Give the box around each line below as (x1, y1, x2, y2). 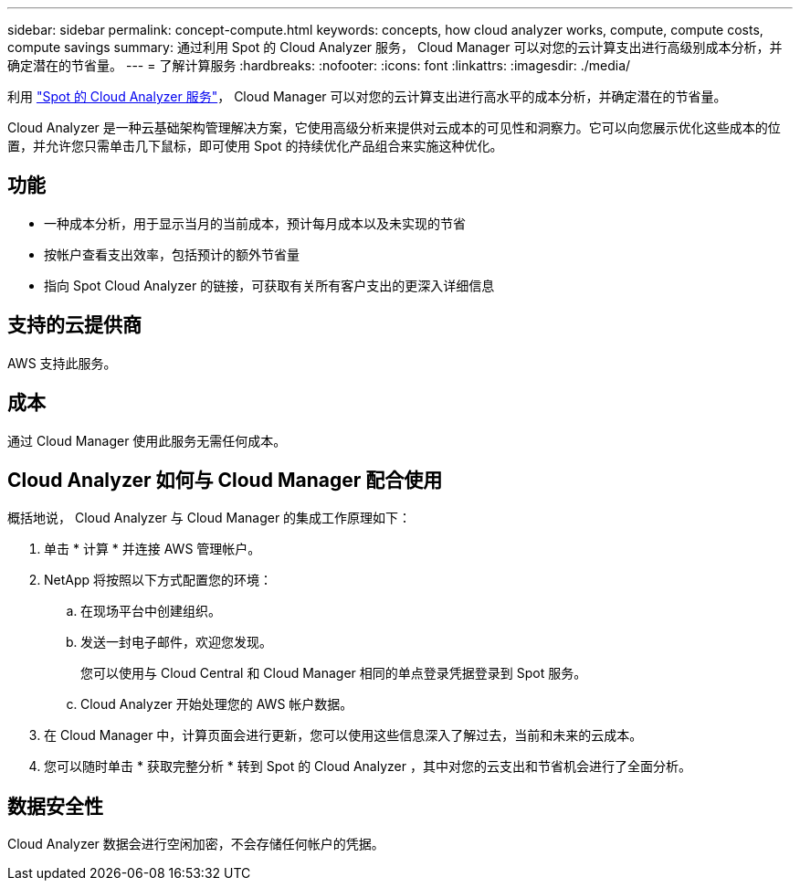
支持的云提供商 (7, 313, 142, 337)
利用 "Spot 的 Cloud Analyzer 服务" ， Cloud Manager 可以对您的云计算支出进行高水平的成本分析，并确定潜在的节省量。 (7, 89, 727, 104)
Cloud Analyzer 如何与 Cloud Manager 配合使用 (7, 468, 443, 492)
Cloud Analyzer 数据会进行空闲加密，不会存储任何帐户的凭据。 (7, 836, 384, 852)
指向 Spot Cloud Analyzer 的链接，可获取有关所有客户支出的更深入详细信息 (44, 277, 495, 293)
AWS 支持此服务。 (7, 354, 117, 371)
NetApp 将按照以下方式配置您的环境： (44, 572, 273, 588)
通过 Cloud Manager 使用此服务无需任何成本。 (7, 432, 287, 449)
